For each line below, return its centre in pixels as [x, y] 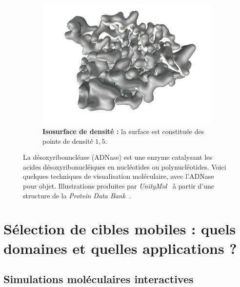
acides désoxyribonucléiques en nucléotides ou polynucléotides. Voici [125, 166]
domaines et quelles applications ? [120, 248]
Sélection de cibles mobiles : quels [120, 229]
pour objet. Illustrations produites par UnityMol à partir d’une [119, 185]
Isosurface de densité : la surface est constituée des [123, 131]
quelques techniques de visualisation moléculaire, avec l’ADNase [119, 176]
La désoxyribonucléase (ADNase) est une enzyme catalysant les [118, 157]
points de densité [68, 141]
